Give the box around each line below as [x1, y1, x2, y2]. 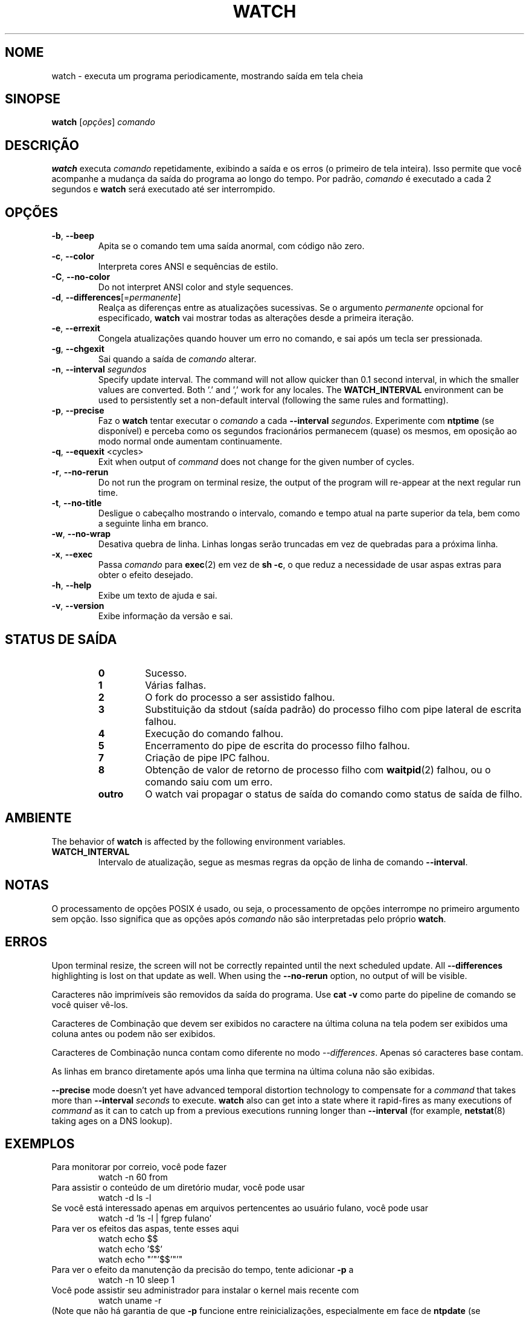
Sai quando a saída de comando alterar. [98, 354, 257, 365]
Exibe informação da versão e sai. [98, 611, 233, 622]
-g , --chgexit [51, 343, 104, 354]
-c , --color [51, 251, 95, 262]
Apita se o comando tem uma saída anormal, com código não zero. [98, 241, 365, 252]
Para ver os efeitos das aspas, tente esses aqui [51, 1223, 239, 1234]
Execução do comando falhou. [145, 727, 284, 740]
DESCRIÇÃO [5, 137, 79, 153]
